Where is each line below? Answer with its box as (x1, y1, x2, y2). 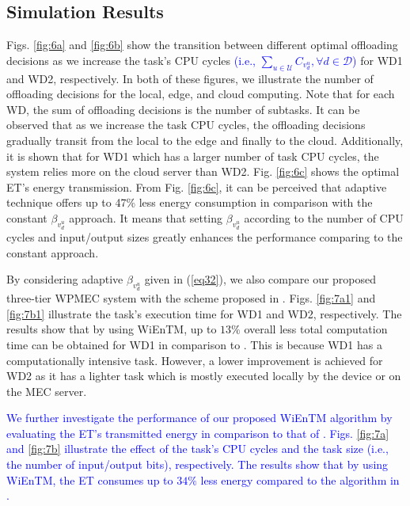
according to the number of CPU (244, 209, 404, 226)
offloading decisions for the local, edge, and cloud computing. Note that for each (6, 86, 395, 102)
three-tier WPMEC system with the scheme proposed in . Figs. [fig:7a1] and (6, 290, 376, 306)
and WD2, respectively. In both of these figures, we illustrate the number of (6, 70, 374, 86)
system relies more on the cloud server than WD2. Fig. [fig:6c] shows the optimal (6, 163, 400, 180)
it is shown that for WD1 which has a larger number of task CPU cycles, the (6, 147, 379, 164)
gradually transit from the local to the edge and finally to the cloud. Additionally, (6, 131, 404, 148)
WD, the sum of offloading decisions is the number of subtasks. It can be (6, 101, 360, 117)
